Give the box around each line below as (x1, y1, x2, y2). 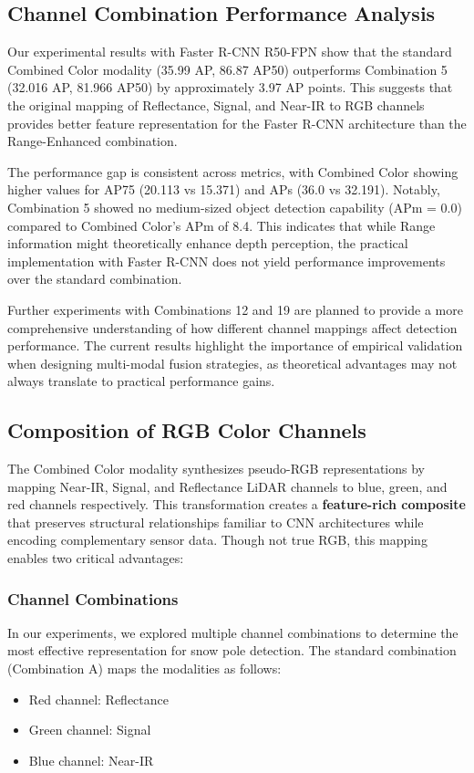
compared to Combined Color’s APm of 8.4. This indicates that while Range (7, 215, 436, 235)
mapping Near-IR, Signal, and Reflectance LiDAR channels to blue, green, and (7, 476, 448, 496)
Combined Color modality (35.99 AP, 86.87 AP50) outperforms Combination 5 (7, 59, 448, 78)
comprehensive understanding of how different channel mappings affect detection (7, 318, 458, 337)
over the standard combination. (7, 269, 182, 288)
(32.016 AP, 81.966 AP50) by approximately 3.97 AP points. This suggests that (7, 78, 453, 97)
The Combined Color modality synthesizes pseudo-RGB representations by (7, 459, 425, 478)
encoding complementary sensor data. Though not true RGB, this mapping (7, 530, 428, 549)
